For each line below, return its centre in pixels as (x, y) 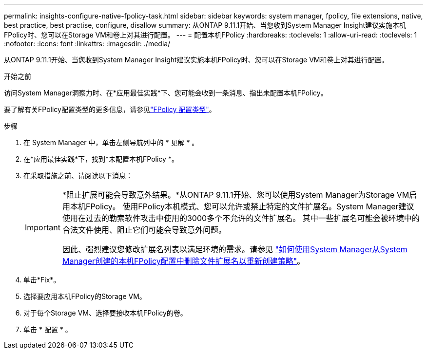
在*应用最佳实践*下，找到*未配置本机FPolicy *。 (101, 159)
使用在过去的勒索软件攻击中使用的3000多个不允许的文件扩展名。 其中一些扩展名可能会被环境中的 (241, 218)
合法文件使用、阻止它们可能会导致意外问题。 (144, 230)
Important (43, 227)
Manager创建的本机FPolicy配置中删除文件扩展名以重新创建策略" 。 (184, 261)
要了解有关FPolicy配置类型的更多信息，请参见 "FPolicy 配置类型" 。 (110, 109)
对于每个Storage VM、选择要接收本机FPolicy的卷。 (105, 313)
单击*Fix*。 (42, 280)
